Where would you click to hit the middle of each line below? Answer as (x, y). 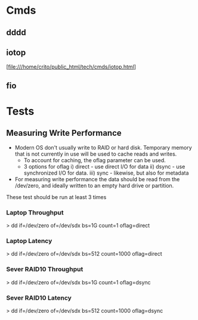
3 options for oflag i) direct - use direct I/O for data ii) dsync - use (104, 166)
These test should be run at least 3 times (56, 197)
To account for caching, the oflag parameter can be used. (95, 160)
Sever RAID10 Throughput (45, 269)
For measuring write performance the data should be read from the (97, 179)
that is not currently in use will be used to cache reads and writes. (96, 154)
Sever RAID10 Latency (39, 297)
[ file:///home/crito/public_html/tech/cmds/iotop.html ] (71, 67)
